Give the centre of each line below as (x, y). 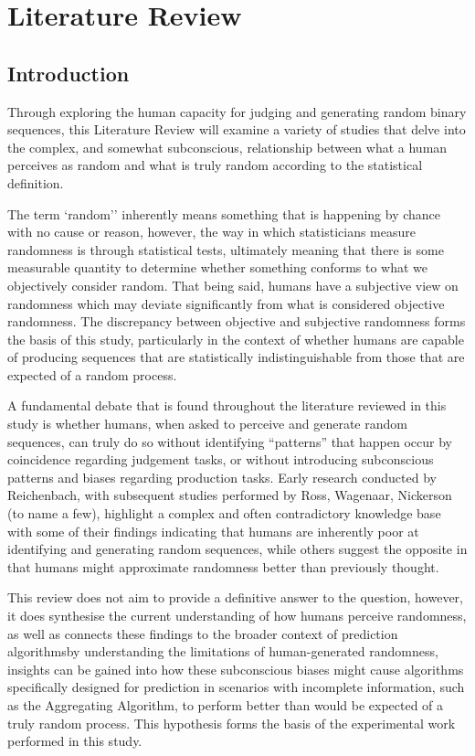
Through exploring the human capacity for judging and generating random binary (237, 111)
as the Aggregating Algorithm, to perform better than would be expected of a (226, 704)
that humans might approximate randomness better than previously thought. (223, 566)
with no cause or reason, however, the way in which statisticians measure (212, 232)
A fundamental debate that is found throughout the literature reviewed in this (227, 405)
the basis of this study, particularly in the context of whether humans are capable (236, 339)
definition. (36, 182)
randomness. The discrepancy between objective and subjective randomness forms (237, 321)
